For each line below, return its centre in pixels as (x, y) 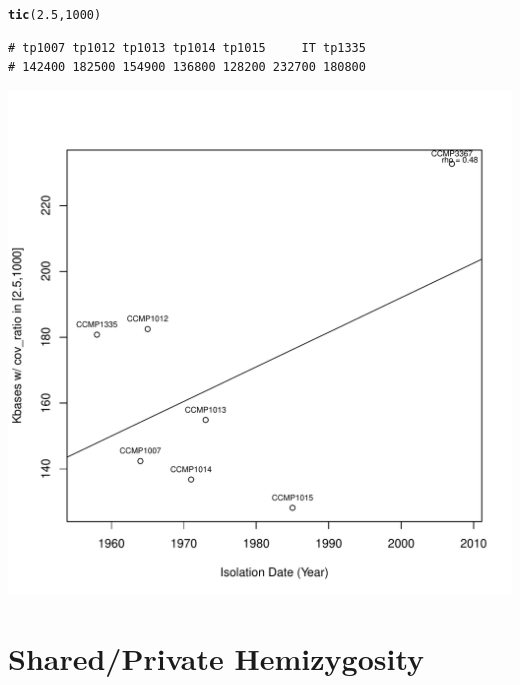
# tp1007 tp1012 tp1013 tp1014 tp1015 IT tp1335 (187, 47)
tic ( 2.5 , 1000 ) (55, 15)
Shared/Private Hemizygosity (216, 657)
